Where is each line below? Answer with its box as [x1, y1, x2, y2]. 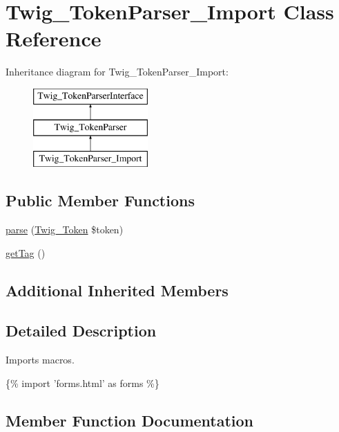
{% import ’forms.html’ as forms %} [6, 375, 159, 390]
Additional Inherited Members [6, 279, 229, 300]
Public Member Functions [6, 190, 195, 211]
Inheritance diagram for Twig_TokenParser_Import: [6, 64, 229, 79]
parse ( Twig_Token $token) [6, 222, 124, 237]
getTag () [6, 245, 46, 260]
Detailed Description [6, 320, 157, 341]
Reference [6, 24, 101, 53]
